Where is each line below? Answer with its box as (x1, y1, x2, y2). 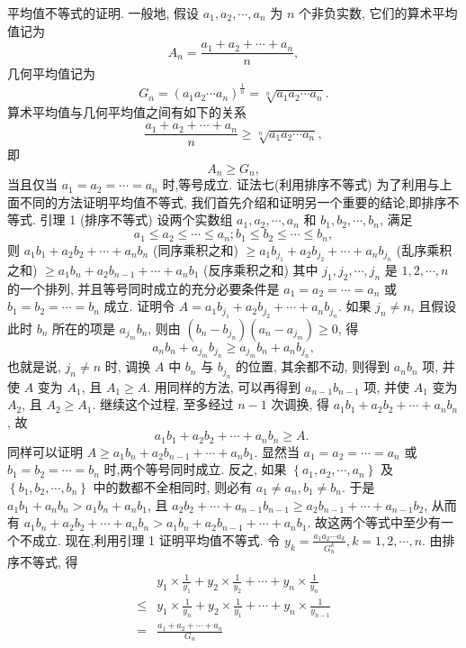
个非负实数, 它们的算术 (299, 4, 433, 22)
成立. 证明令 (103, 297, 175, 315)
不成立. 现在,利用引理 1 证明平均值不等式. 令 (19, 530, 281, 549)
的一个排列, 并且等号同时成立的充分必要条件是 (7, 278, 280, 297)
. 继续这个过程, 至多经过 (92, 395, 234, 414)
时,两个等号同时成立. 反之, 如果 (103, 460, 287, 479)
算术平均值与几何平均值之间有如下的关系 (7, 102, 246, 121)
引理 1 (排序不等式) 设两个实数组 (40, 210, 233, 229)
